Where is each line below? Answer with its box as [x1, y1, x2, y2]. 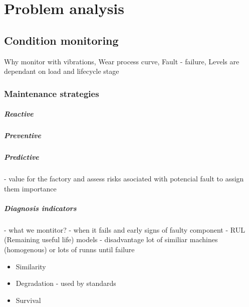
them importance [4, 183, 57, 193]
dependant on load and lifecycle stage [4, 66, 119, 76]
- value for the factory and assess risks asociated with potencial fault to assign [4, 173, 244, 184]
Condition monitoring [4, 32, 119, 48]
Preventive [4, 130, 41, 141]
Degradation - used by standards [16, 278, 116, 288]
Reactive [4, 109, 34, 119]
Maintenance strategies [4, 87, 99, 99]
